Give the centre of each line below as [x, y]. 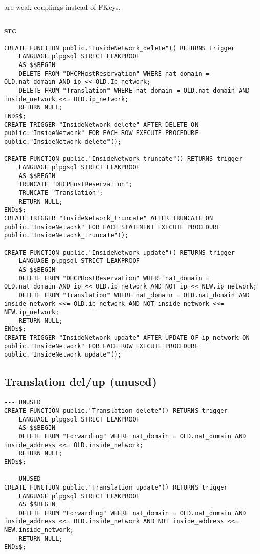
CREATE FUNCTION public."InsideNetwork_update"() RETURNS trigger [120, 252]
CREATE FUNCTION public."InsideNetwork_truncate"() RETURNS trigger [123, 159]
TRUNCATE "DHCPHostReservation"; [75, 184]
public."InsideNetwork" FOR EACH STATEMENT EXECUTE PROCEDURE [112, 227]
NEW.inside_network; [39, 530]
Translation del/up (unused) [81, 381]
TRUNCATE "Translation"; [61, 193]
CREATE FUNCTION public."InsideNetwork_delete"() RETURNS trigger [120, 48]
